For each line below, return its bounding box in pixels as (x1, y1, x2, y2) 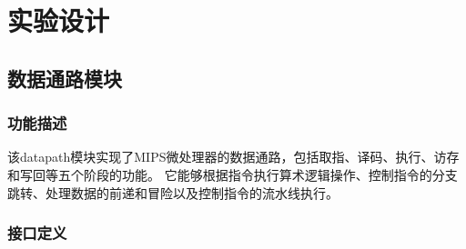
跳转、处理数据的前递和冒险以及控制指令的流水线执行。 (7, 183, 339, 202)
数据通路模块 (7, 64, 122, 92)
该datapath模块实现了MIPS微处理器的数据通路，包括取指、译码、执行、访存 (7, 147, 460, 166)
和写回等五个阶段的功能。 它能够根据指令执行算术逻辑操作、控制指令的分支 (7, 164, 458, 184)
